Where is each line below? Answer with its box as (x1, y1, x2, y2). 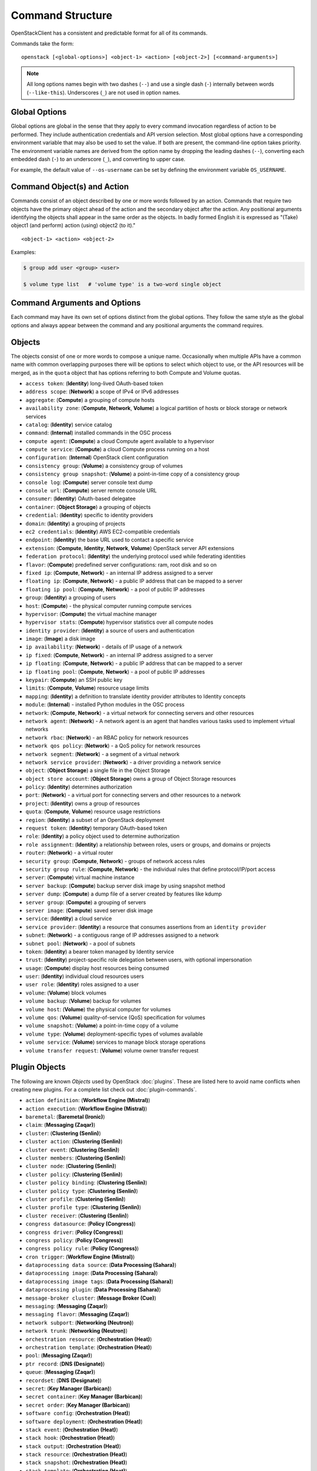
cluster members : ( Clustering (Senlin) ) (25, 1154, 126, 1162)
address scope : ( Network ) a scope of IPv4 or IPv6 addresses (25, 388, 179, 395)
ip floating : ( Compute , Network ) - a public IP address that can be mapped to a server (25, 660, 243, 667)
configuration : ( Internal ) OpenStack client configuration (25, 454, 168, 461)
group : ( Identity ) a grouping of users (25, 594, 116, 601)
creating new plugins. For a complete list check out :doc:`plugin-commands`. (11, 1086, 197, 1093)
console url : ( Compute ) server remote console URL (25, 487, 157, 494)
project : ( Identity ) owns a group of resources (25, 800, 140, 807)
